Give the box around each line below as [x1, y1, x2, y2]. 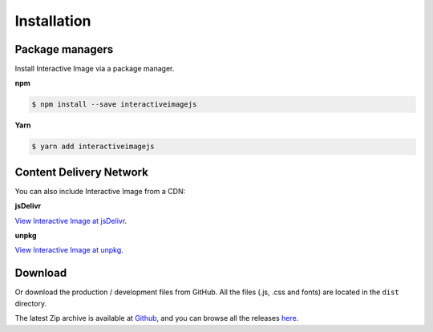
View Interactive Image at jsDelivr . [14, 216, 127, 225]
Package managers [14, 43, 114, 56]
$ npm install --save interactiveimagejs [31, 100, 197, 109]
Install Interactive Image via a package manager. [14, 64, 175, 74]
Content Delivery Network [14, 165, 148, 179]
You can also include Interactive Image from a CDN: [14, 186, 186, 196]
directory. [14, 298, 47, 308]
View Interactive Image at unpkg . [14, 245, 123, 255]
